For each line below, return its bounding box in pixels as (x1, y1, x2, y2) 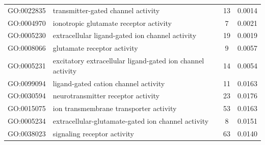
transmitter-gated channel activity (52, 5, 160, 15)
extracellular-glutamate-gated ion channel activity (52, 116, 209, 126)
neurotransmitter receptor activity (52, 90, 160, 101)
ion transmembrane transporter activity (52, 103, 177, 114)
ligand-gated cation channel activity (52, 78, 165, 88)
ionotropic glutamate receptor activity (52, 17, 172, 28)
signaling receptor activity (52, 128, 135, 138)
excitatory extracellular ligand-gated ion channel (52, 55, 204, 66)
